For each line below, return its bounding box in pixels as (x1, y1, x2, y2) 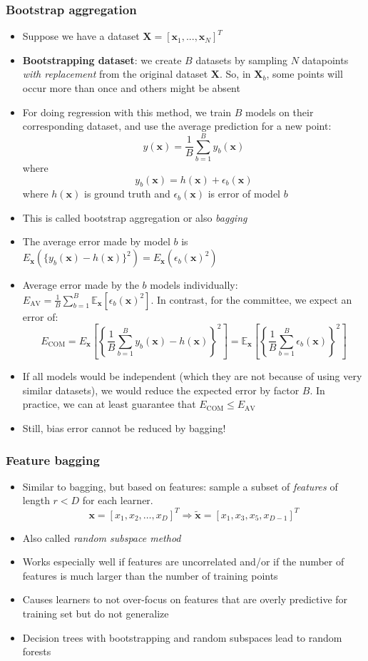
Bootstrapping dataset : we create (22, 52, 182, 67)
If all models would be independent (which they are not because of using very (22, 369, 362, 384)
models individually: (150, 277, 238, 292)
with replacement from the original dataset (22, 66, 208, 81)
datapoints (302, 52, 349, 67)
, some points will (266, 66, 343, 81)
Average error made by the (22, 277, 139, 292)
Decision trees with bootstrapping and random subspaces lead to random (22, 630, 342, 645)
